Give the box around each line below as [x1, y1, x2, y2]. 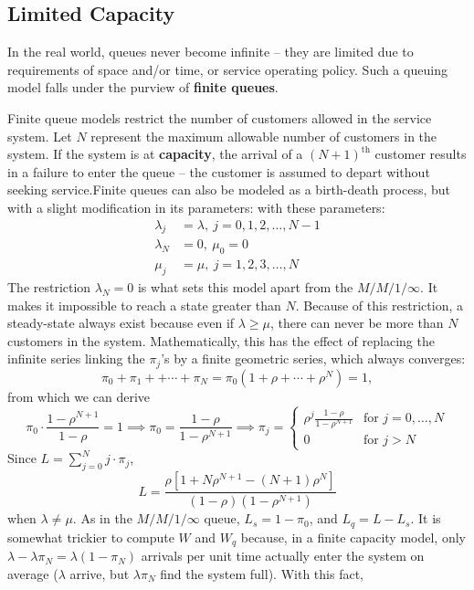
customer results [374, 144, 467, 163]
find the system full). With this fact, [160, 564, 363, 583]
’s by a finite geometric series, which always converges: [161, 349, 466, 368]
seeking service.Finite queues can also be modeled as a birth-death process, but [7, 180, 450, 199]
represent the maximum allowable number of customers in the [90, 126, 437, 145]
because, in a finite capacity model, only [240, 527, 466, 546]
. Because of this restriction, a [295, 295, 464, 314]
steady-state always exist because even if [7, 313, 235, 332]
